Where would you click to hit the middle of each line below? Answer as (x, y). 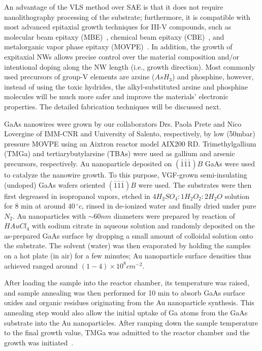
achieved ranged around (41, 265)
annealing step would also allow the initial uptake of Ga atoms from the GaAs (126, 313)
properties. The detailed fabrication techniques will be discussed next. (113, 106)
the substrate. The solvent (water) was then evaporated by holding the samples (127, 245)
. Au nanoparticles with (49, 215)
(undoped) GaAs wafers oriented (55, 184)
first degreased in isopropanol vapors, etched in (77, 196)
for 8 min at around (35, 206)
